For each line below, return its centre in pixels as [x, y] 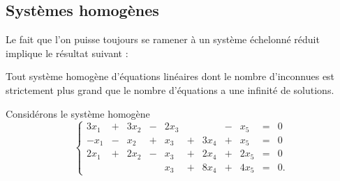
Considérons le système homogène [78, 113]
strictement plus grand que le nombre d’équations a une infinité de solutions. [170, 89]
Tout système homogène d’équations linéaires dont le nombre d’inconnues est [170, 76]
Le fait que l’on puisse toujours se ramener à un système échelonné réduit [163, 39]
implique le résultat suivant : [67, 53]
